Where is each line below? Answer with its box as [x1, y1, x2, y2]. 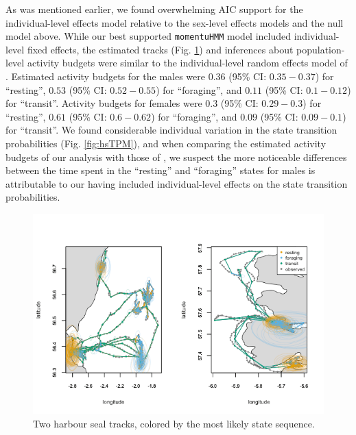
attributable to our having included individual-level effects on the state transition [5, 176, 348, 190]
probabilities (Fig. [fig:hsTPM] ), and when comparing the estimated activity [5, 136, 327, 150]
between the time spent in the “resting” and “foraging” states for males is [5, 163, 316, 177]
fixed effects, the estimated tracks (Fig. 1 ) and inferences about [27, 42, 294, 56]
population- [296, 42, 345, 56]
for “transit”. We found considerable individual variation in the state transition [5, 123, 337, 137]
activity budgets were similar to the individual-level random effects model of [27, 55, 348, 70]
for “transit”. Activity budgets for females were [5, 96, 202, 110]
